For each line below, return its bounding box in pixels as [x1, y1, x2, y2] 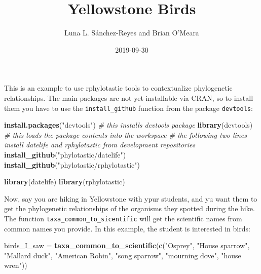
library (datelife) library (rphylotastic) [4, 176, 125, 187]
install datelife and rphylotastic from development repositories [4, 139, 196, 150]
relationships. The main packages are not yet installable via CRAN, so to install [4, 92, 253, 103]
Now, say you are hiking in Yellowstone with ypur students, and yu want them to [4, 193, 257, 204]
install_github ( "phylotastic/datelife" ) [4, 149, 126, 160]
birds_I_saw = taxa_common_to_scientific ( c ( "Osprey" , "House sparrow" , [4, 240, 250, 251]
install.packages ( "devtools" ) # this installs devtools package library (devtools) [4, 120, 253, 130]
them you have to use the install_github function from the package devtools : [4, 102, 253, 113]
